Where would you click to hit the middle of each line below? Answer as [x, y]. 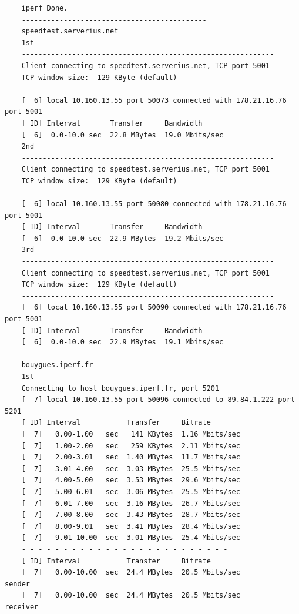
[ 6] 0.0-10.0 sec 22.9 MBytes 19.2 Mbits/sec [122, 238]
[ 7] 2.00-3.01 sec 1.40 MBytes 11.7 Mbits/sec [131, 457]
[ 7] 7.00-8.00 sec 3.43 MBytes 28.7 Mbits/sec [131, 515]
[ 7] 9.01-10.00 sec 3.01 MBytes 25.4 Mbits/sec [131, 538]
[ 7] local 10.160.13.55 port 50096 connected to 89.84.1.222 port [158, 400]
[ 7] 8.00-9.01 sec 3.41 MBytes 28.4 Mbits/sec [131, 526]
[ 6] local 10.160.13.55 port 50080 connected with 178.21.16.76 [154, 204]
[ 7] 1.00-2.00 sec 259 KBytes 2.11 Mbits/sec [131, 446]
